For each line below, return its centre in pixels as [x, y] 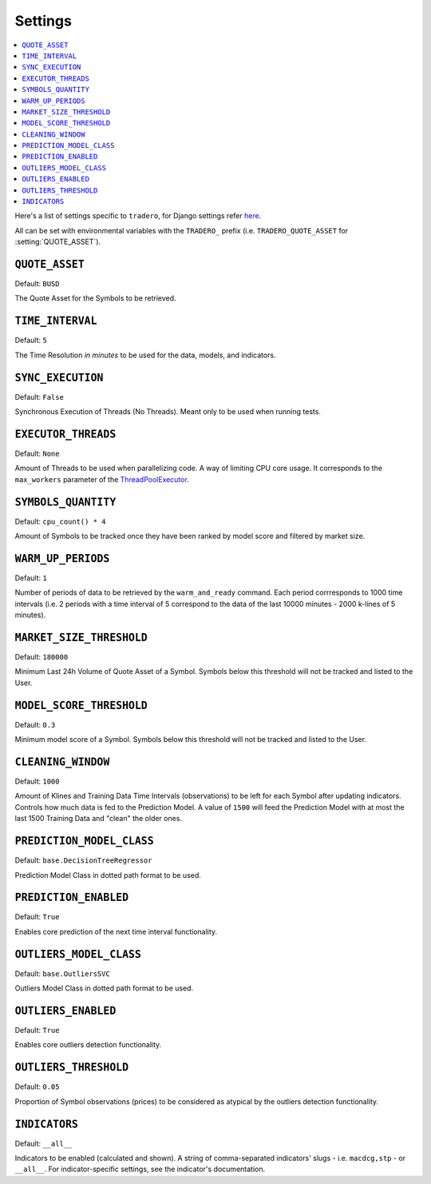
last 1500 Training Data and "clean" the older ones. [99, 819]
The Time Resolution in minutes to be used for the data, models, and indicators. [145, 355]
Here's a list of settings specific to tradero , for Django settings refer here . [138, 216]
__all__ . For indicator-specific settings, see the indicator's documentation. [140, 1169]
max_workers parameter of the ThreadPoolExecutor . [102, 479]
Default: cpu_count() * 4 [60, 521]
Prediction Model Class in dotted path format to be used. [108, 875]
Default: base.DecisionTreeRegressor [83, 860]
